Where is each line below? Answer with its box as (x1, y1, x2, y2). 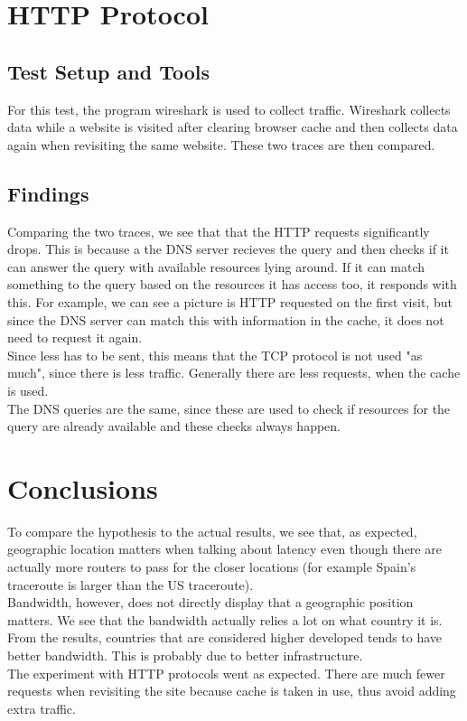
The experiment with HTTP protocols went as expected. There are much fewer (7, 663, 445, 682)
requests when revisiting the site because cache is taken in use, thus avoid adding (7, 681, 456, 700)
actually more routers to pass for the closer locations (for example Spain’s (7, 557, 416, 576)
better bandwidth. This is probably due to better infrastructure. (7, 645, 363, 664)
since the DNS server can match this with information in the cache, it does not (7, 310, 444, 329)
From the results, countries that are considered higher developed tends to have (7, 628, 443, 647)
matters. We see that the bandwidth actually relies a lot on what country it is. (7, 610, 443, 629)
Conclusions (7, 469, 158, 506)
